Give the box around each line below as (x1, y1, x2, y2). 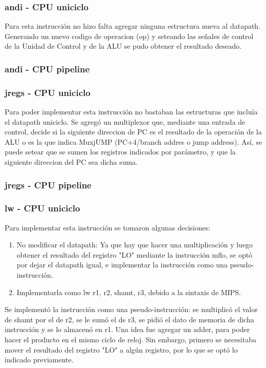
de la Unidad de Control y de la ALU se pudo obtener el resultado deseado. (5, 41, 241, 51)
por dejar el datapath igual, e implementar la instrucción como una (16, 259, 228, 270)
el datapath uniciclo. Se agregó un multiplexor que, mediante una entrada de (5, 116, 246, 127)
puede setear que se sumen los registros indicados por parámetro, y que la (5, 146, 236, 157)
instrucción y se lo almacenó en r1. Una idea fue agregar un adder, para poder (5, 324, 250, 335)
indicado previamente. (5, 354, 74, 365)
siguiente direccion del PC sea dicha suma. (5, 157, 138, 167)
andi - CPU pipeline (5, 62, 90, 75)
